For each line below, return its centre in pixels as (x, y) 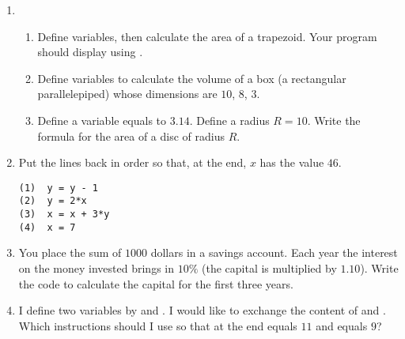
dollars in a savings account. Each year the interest (274, 252)
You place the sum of (70, 252)
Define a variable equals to (102, 120)
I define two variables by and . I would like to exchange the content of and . (202, 310)
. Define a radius (229, 120)
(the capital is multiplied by (269, 267)
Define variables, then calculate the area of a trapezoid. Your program (207, 36)
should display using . (90, 52)
